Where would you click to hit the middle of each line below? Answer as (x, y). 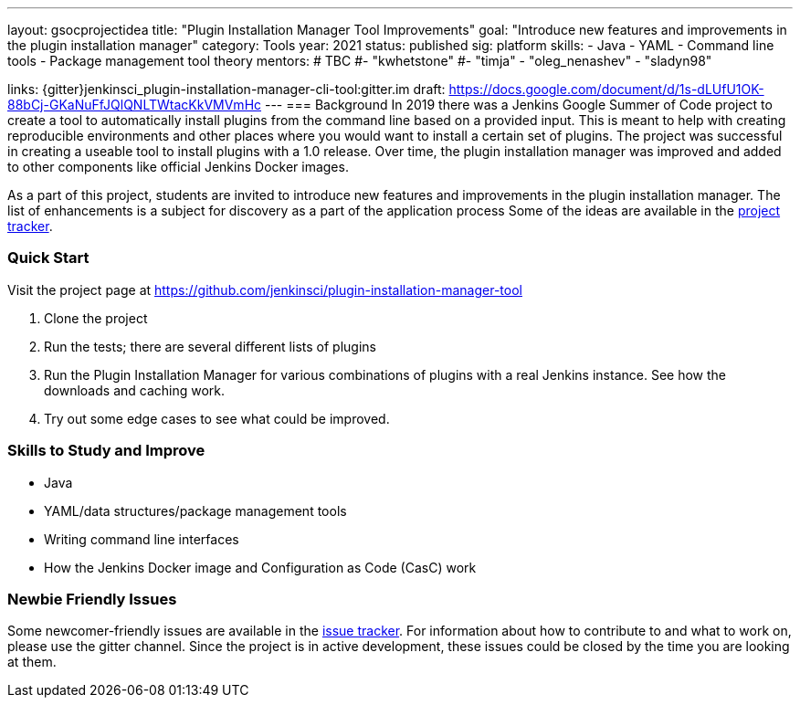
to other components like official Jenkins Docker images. (178, 167)
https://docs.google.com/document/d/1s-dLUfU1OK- (606, 89)
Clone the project (96, 318)
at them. (32, 662)
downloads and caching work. (135, 390)
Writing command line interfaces (142, 539)
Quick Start (48, 258)
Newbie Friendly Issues (92, 599)
